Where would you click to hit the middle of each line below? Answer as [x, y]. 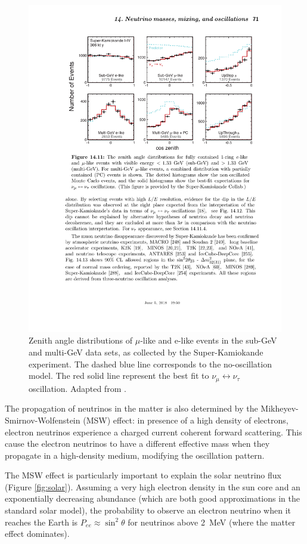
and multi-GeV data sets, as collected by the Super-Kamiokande [146, 352]
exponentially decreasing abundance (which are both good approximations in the [152, 498]
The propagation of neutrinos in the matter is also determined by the [131, 408]
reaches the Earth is [41, 522]
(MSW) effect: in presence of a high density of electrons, [186, 420]
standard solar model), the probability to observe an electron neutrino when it [148, 510]
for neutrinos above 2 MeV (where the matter [212, 522]
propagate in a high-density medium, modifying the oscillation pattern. [135, 455]
